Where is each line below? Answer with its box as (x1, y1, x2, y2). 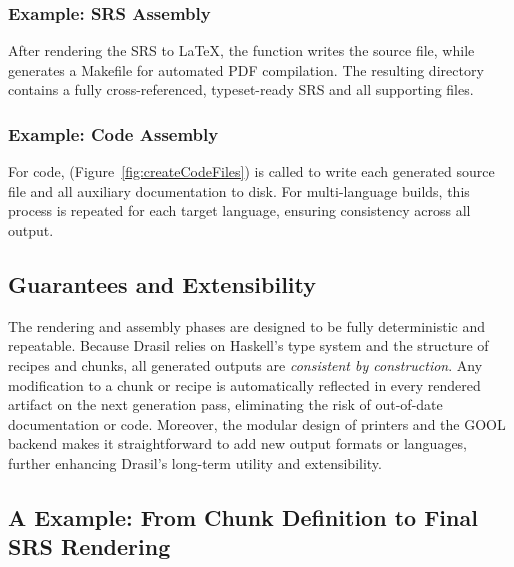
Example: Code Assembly (8, 121, 219, 146)
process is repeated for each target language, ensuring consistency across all (8, 200, 471, 221)
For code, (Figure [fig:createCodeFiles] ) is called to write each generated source (8, 161, 495, 182)
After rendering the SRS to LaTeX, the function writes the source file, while (8, 40, 475, 61)
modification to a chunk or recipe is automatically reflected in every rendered (8, 374, 481, 395)
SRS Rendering (8, 531, 171, 562)
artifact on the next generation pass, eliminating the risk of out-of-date (8, 394, 443, 415)
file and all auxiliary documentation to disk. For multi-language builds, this (8, 180, 470, 201)
